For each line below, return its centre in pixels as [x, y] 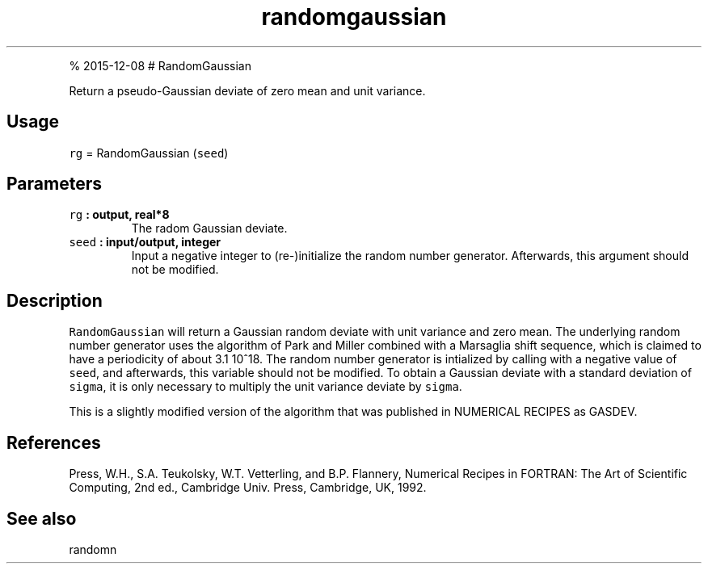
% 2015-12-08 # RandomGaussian [160, 65]
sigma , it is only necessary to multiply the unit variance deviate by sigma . [265, 387]
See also [42, 518]
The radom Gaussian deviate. [209, 228]
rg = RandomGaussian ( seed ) [149, 153]
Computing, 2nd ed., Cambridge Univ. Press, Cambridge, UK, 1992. [248, 488]
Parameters [54, 184]
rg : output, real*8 [119, 215]
